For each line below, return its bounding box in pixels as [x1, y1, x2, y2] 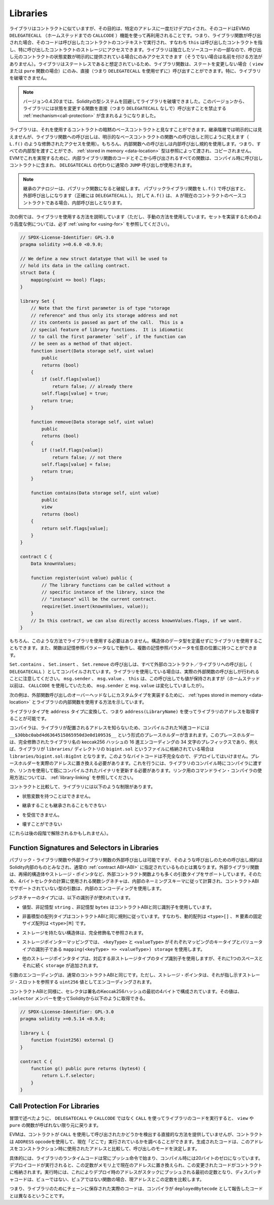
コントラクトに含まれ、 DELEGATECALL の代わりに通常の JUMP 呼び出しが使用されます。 [9, 162, 195, 168]
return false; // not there [52, 454, 122, 460]
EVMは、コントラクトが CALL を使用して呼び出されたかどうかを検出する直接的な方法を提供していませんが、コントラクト [9, 1131, 263, 1138]
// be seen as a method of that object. [30, 341, 133, 347]
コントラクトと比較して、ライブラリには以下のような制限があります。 [9, 784, 156, 790]
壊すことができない [22, 821, 62, 827]
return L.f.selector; [41, 1073, 95, 1079]
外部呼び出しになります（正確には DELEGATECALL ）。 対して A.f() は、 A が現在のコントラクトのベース [23, 193, 242, 199]
